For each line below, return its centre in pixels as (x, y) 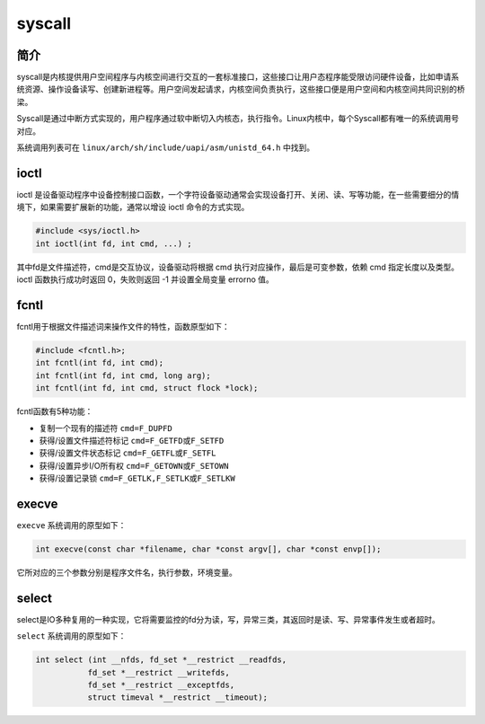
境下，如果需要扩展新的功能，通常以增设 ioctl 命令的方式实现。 (133, 207)
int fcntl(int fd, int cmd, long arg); (123, 375)
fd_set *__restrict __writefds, (159, 672)
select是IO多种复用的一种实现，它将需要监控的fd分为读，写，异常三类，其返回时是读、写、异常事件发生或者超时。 (228, 619)
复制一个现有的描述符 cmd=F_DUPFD (106, 428)
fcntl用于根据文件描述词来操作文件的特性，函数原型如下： (123, 326)
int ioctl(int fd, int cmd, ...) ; (114, 243)
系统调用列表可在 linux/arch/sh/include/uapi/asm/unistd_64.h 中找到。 (165, 147)
